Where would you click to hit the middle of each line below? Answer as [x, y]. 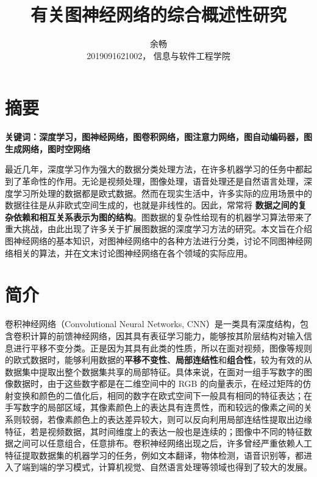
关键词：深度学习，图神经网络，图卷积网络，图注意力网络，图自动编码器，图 [158, 137]
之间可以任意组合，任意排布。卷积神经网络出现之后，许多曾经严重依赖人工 [162, 443]
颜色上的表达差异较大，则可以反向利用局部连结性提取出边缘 [192, 419]
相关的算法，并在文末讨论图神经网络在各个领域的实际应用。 [133, 253]
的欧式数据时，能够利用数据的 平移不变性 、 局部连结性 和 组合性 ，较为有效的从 [158, 360]
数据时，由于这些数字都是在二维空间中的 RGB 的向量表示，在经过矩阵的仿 [162, 383]
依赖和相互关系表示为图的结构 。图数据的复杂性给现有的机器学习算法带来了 [162, 217]
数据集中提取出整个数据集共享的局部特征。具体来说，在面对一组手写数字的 [154, 371]
